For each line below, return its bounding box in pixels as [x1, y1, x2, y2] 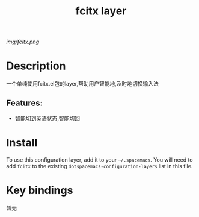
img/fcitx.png [6, 38, 40, 46]
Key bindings [6, 184, 73, 197]
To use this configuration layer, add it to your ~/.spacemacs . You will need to [6, 156, 194, 163]
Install [6, 136, 38, 150]
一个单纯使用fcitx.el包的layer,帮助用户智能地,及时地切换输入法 [6, 80, 159, 87]
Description [6, 59, 66, 73]
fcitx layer [75, 4, 127, 18]
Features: [6, 98, 43, 108]
